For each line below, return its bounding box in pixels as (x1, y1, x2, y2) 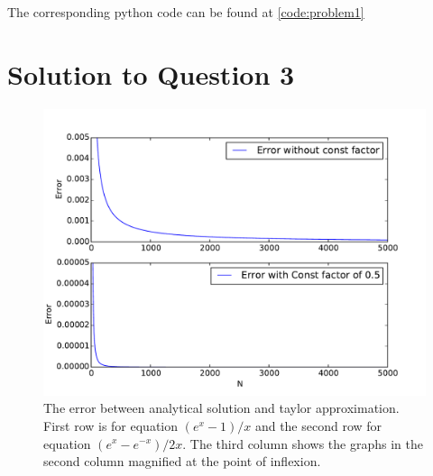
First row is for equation (43, 416, 179, 435)
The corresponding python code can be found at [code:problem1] (7, 3, 364, 21)
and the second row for (254, 416, 382, 435)
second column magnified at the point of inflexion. (43, 452, 321, 471)
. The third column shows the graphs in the (182, 434, 423, 453)
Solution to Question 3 (7, 55, 295, 92)
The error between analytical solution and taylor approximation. (43, 398, 400, 417)
